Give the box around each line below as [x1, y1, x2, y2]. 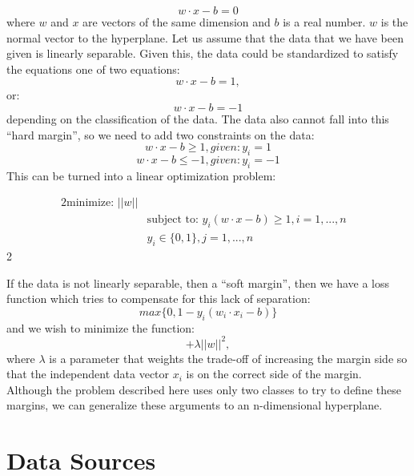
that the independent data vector [6, 365, 170, 382]
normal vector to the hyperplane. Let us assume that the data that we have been [6, 29, 404, 46]
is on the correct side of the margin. [186, 365, 362, 382]
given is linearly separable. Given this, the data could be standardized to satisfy [6, 45, 399, 62]
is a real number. [283, 14, 366, 30]
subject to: [147, 214, 199, 226]
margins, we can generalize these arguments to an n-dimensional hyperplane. [6, 397, 383, 413]
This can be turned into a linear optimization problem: [6, 167, 276, 184]
